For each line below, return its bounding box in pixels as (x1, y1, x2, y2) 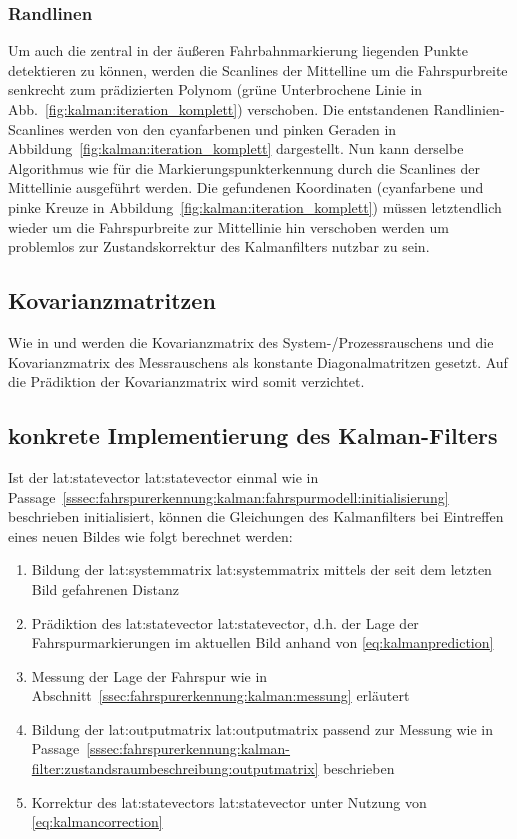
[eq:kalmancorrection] (31, 811, 163, 832)
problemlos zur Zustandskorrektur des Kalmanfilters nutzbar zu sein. (8, 236, 430, 257)
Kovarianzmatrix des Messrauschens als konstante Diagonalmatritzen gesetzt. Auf (8, 351, 508, 372)
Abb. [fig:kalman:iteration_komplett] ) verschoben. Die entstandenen (8, 99, 429, 119)
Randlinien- (433, 99, 505, 119)
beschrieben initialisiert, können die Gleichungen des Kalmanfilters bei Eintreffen (8, 506, 504, 527)
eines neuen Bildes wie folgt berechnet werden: (8, 525, 293, 546)
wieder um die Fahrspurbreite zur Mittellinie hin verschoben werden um (8, 216, 449, 237)
